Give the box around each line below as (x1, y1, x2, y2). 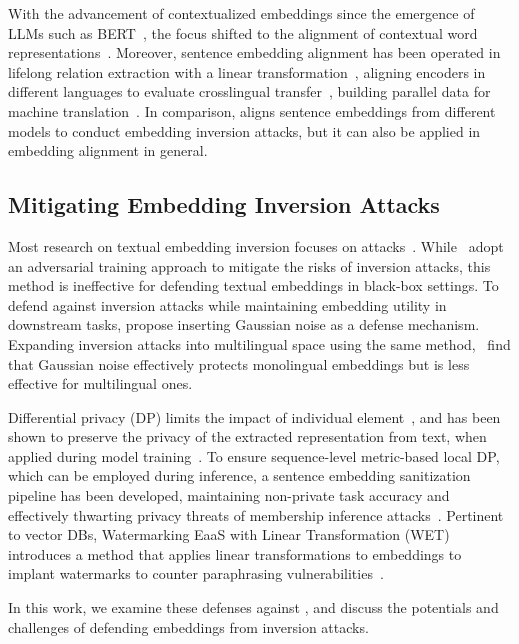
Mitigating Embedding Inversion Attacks (8, 189, 440, 220)
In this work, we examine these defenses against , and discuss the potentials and (8, 597, 499, 618)
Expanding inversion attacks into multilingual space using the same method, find (8, 333, 511, 354)
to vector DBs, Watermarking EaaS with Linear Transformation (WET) (8, 524, 450, 545)
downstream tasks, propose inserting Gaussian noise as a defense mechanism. (8, 314, 480, 335)
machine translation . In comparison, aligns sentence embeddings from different (8, 100, 496, 121)
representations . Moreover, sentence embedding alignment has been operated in (8, 42, 501, 63)
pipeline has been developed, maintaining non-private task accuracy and (8, 485, 450, 506)
